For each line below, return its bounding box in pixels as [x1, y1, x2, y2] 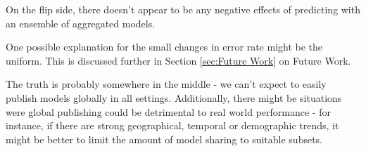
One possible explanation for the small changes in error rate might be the [6, 39, 323, 54]
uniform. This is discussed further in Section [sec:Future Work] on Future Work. [6, 53, 351, 67]
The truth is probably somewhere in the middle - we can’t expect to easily [6, 77, 327, 91]
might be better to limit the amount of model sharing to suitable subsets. [6, 131, 323, 146]
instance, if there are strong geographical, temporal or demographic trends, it [6, 118, 339, 133]
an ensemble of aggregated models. [6, 15, 156, 30]
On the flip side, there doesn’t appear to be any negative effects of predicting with [6, 2, 360, 16]
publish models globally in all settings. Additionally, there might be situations [6, 90, 342, 105]
